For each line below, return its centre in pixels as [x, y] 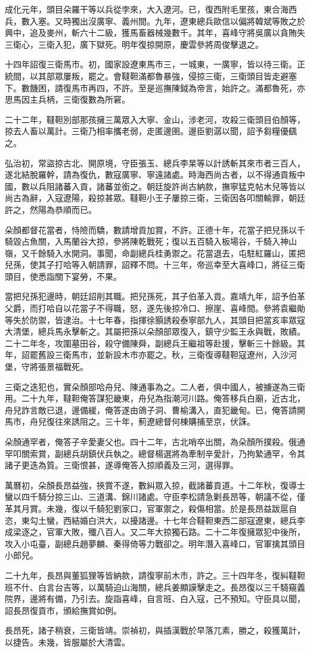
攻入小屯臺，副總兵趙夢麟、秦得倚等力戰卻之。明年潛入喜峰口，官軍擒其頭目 [155, 543]
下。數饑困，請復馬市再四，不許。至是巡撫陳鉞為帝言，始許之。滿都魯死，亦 [155, 87]
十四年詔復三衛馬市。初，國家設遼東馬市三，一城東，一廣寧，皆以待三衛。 [151, 64]
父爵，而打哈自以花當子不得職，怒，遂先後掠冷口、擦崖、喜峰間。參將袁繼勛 [155, 308]
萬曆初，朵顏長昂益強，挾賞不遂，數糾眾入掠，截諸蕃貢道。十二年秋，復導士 [155, 485]
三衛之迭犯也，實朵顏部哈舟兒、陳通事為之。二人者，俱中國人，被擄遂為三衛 [155, 386]
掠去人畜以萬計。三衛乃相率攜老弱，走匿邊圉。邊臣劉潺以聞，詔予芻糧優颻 [151, 131]
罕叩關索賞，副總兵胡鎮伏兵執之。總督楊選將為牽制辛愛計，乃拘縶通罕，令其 [155, 453]
